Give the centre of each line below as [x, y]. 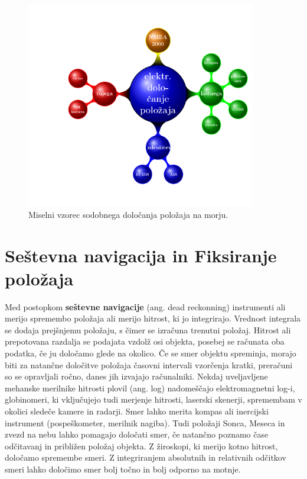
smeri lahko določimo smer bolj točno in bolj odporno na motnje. [123, 469]
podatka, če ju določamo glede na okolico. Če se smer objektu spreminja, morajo [151, 353]
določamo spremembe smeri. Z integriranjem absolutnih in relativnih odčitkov [146, 457]
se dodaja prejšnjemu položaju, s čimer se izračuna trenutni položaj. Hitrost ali [148, 329]
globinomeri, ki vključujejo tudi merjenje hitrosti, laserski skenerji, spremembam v [153, 399]
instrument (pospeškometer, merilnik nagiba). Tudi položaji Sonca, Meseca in [145, 422]
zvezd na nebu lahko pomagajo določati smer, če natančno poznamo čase [137, 434]
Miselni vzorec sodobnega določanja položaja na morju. [128, 214]
